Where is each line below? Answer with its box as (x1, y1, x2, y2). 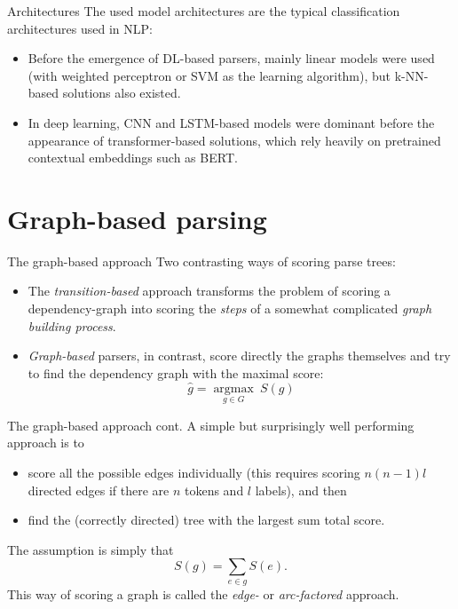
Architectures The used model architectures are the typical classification (7, 2, 400, 20)
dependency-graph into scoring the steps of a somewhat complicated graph (28, 299, 432, 318)
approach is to (7, 433, 84, 452)
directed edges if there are (28, 480, 170, 499)
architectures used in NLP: (7, 19, 153, 37)
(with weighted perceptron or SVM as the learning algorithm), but (28, 66, 391, 84)
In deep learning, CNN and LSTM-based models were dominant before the (28, 113, 435, 131)
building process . (28, 316, 116, 335)
